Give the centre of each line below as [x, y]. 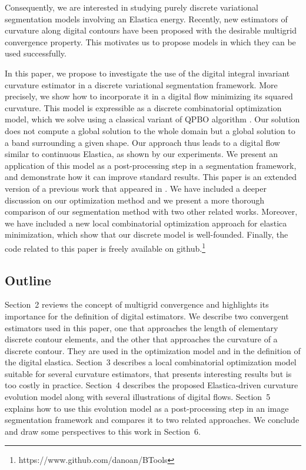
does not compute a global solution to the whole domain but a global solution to [150, 130]
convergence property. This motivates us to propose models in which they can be [150, 41]
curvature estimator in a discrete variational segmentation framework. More [141, 84]
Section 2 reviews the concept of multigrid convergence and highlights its [137, 304]
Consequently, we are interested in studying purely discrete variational [132, 7]
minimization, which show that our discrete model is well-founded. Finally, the [147, 234]
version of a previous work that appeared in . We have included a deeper [136, 188]
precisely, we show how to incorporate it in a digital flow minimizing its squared [149, 96]
